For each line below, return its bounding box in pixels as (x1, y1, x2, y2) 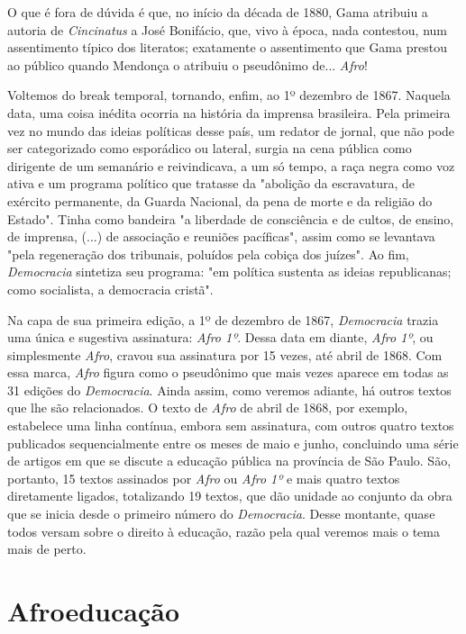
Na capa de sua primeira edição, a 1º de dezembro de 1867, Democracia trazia (7, 310, 439, 329)
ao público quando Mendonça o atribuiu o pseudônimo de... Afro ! (7, 55, 368, 74)
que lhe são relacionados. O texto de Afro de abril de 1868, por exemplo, (7, 398, 408, 417)
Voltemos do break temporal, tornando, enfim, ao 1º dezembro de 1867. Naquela (7, 86, 451, 104)
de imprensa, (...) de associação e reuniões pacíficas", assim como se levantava (7, 227, 435, 246)
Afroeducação (7, 593, 179, 629)
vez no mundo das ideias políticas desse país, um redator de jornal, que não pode (7, 121, 455, 140)
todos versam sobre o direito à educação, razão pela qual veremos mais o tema (7, 521, 441, 540)
